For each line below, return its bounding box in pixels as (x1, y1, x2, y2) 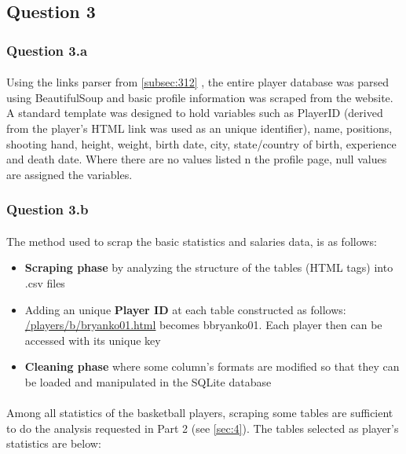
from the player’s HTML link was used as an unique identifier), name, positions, (6, 120, 393, 136)
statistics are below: (6, 435, 101, 452)
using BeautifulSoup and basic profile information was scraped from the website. (6, 89, 393, 105)
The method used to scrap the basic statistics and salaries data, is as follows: (6, 232, 377, 249)
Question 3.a (6, 40, 88, 60)
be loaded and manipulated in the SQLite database (24, 373, 272, 390)
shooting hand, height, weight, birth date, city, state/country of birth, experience (6, 135, 397, 152)
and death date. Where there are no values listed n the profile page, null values (6, 151, 387, 167)
